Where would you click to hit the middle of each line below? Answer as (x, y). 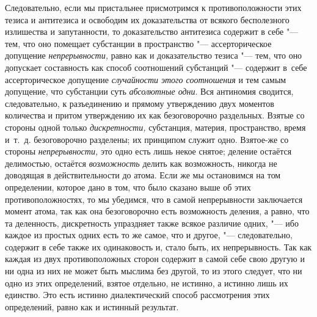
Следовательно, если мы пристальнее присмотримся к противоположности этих (153, 7)
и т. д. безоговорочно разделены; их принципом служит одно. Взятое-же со (147, 139)
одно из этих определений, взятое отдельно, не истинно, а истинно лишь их (147, 282)
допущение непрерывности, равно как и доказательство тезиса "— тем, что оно (154, 55)
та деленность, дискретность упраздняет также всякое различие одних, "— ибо (152, 223)
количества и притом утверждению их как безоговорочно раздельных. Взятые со (155, 115)
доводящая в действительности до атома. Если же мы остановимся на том (143, 175)
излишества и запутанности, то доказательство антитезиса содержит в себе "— (152, 31)
